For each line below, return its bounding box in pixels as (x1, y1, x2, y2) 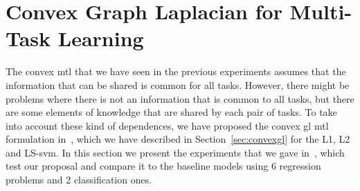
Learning (57, 24, 144, 52)
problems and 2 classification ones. (6, 172, 152, 187)
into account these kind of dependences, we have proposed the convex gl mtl (6, 118, 329, 132)
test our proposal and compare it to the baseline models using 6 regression (6, 159, 321, 173)
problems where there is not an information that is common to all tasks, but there (6, 91, 354, 105)
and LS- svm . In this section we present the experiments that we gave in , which (6, 145, 345, 159)
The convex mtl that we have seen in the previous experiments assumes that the (6, 64, 346, 79)
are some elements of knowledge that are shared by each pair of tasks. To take (6, 105, 337, 119)
